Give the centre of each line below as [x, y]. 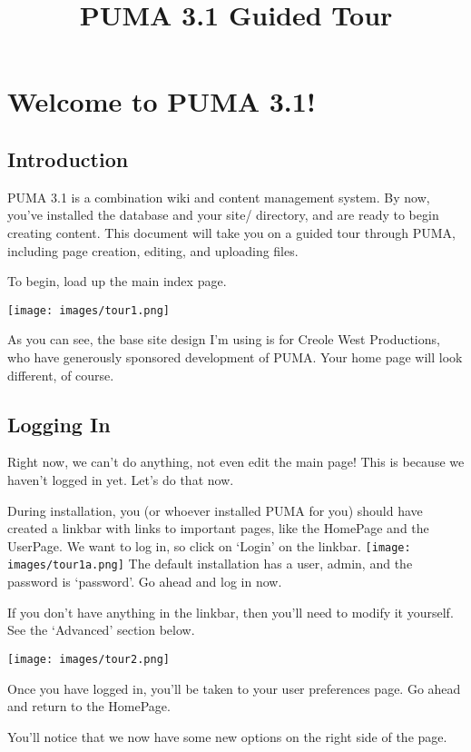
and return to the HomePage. [89, 706]
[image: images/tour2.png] [88, 659]
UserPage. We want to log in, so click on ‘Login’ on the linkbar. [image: [209, 545]
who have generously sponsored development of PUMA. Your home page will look [235, 356]
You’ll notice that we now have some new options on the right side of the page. [227, 736]
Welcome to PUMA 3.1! [162, 101]
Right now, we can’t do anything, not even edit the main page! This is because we [236, 462]
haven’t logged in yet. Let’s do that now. [121, 479]
